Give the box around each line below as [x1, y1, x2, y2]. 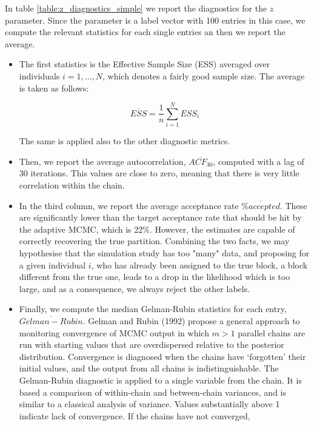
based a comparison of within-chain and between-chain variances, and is [19, 385, 287, 398]
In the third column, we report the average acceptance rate [19, 199, 239, 211]
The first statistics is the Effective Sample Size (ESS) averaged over [19, 58, 270, 70]
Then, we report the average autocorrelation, [19, 155, 186, 167]
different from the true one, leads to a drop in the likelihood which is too [19, 270, 290, 283]
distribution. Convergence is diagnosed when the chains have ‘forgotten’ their [19, 350, 306, 362]
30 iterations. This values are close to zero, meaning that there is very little [19, 167, 299, 179]
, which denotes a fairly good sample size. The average [102, 69, 305, 82]
